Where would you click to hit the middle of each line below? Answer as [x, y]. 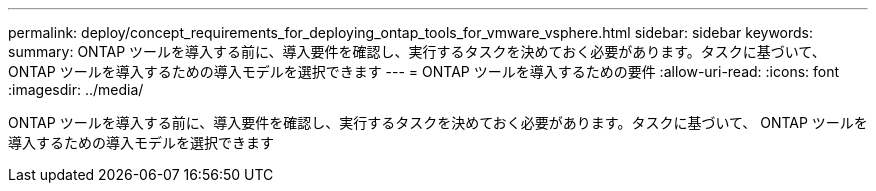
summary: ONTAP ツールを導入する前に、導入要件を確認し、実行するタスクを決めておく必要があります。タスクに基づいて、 [417, 51]
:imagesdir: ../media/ [76, 89]
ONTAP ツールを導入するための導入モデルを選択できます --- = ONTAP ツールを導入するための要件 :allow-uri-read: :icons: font [424, 71]
